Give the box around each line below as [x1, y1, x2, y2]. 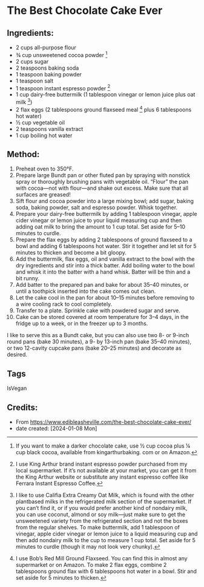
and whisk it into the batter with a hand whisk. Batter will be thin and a [15, 268, 190, 276]
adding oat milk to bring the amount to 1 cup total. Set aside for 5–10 [15, 223, 186, 230]
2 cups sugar [15, 58, 49, 65]
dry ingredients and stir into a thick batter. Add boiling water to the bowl [15, 262, 195, 269]
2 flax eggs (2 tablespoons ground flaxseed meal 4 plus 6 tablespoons [15, 104, 192, 113]
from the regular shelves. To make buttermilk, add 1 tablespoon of [15, 524, 180, 531]
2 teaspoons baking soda [15, 64, 79, 72]
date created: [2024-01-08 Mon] [15, 425, 97, 432]
